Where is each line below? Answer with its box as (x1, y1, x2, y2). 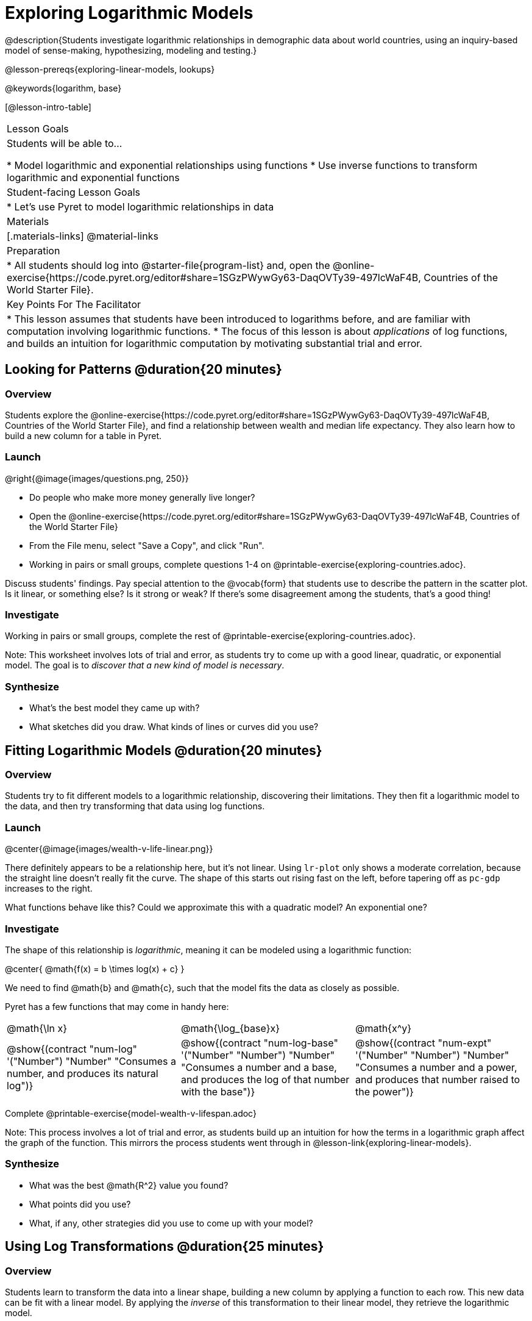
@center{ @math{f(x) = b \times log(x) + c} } (5, 963, 185, 974)
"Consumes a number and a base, (180, 1061, 337, 1073)
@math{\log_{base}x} (180, 1022, 280, 1034)
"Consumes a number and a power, (355, 1061, 517, 1073)
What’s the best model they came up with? (29, 703, 200, 714)
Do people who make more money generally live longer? (29, 492, 255, 503)
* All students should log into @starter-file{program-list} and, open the (7, 259, 330, 271)
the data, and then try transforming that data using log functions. (5, 801, 265, 812)
